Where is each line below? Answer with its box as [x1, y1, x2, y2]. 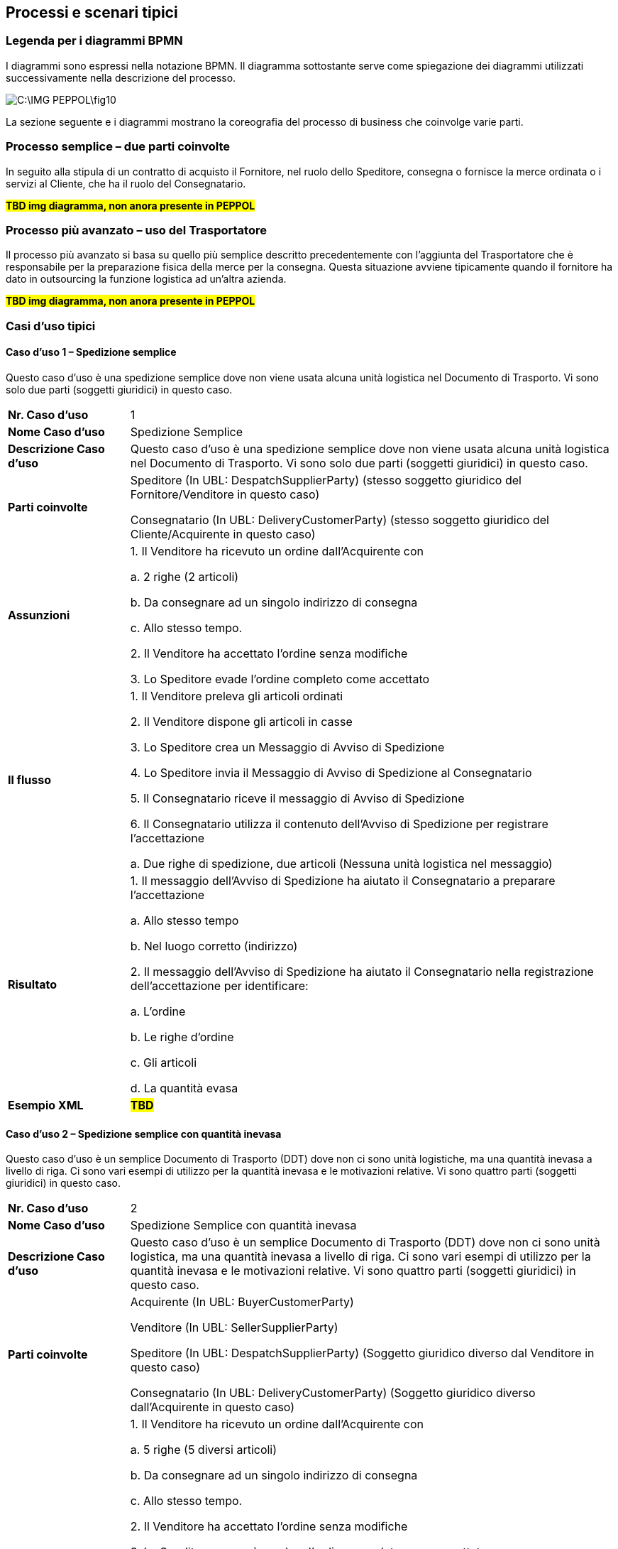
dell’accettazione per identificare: [130, 978, 309, 993]
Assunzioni [8, 607, 70, 622]
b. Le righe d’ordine [130, 1029, 234, 1044]
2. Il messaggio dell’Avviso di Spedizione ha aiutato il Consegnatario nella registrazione [130, 964, 594, 979]
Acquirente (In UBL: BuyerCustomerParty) [130, 1295, 354, 1310]
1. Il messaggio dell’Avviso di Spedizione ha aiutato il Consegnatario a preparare [130, 873, 556, 888]
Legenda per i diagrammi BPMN [6, 33, 183, 48]
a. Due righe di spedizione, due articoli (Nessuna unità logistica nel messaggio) [130, 856, 553, 871]
